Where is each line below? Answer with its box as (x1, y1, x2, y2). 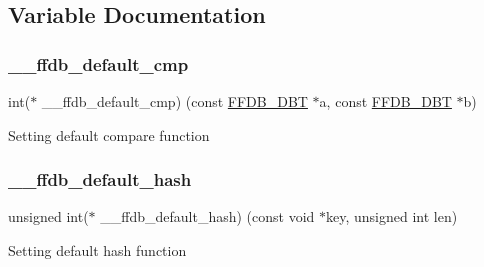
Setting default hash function (8, 240, 187, 260)
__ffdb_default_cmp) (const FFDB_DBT (41, 91, 308, 111)
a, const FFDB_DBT (319, 91, 452, 111)
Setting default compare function (8, 124, 210, 145)
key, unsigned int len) (326, 206, 458, 227)
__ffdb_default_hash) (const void (100, 206, 315, 227)
